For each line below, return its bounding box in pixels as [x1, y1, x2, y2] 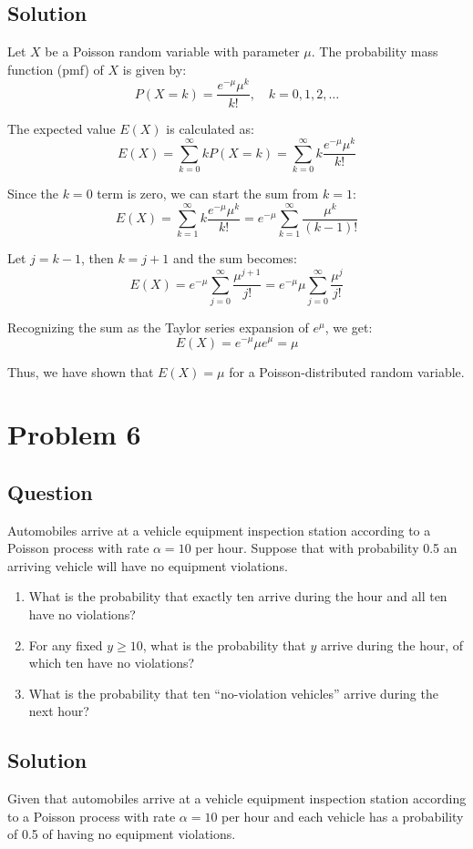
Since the [7, 184, 58, 202]
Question [7, 477, 93, 506]
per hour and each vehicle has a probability [221, 806, 464, 825]
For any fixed [28, 635, 103, 654]
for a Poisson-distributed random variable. [229, 362, 465, 381]
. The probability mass [311, 42, 438, 61]
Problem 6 [7, 415, 141, 453]
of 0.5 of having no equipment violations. [7, 824, 236, 844]
